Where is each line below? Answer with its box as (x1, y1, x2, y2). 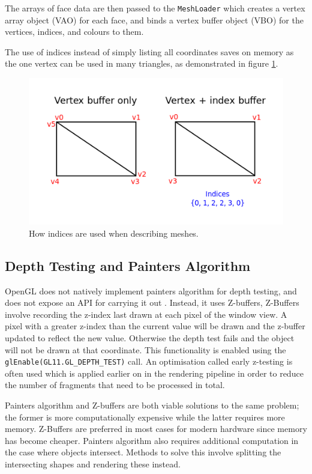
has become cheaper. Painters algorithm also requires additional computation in (5, 434, 299, 446)
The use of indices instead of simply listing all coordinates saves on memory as (5, 45, 294, 58)
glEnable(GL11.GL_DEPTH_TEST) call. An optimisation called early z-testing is (5, 355, 293, 368)
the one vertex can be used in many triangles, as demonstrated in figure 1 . (5, 57, 278, 70)
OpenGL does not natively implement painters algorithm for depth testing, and (5, 284, 297, 297)
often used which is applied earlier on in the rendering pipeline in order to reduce (5, 366, 304, 379)
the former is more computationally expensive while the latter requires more (5, 410, 285, 423)
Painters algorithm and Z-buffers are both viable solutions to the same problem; (5, 398, 299, 411)
